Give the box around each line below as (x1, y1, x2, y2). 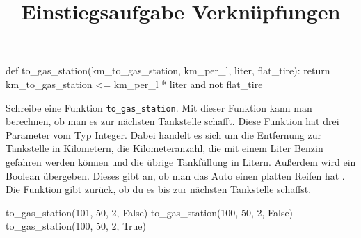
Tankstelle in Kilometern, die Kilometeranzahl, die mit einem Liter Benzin (6, 141, 323, 155)
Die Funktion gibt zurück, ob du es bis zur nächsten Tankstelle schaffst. (6, 182, 312, 196)
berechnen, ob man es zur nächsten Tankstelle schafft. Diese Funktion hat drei (6, 114, 339, 128)
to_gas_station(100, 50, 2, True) (6, 219, 147, 233)
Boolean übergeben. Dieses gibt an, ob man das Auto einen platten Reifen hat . (6, 168, 345, 182)
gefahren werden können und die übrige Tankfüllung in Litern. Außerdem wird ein (6, 155, 356, 169)
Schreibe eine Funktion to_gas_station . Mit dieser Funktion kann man (6, 100, 312, 114)
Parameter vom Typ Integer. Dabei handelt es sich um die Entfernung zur (6, 127, 321, 142)
